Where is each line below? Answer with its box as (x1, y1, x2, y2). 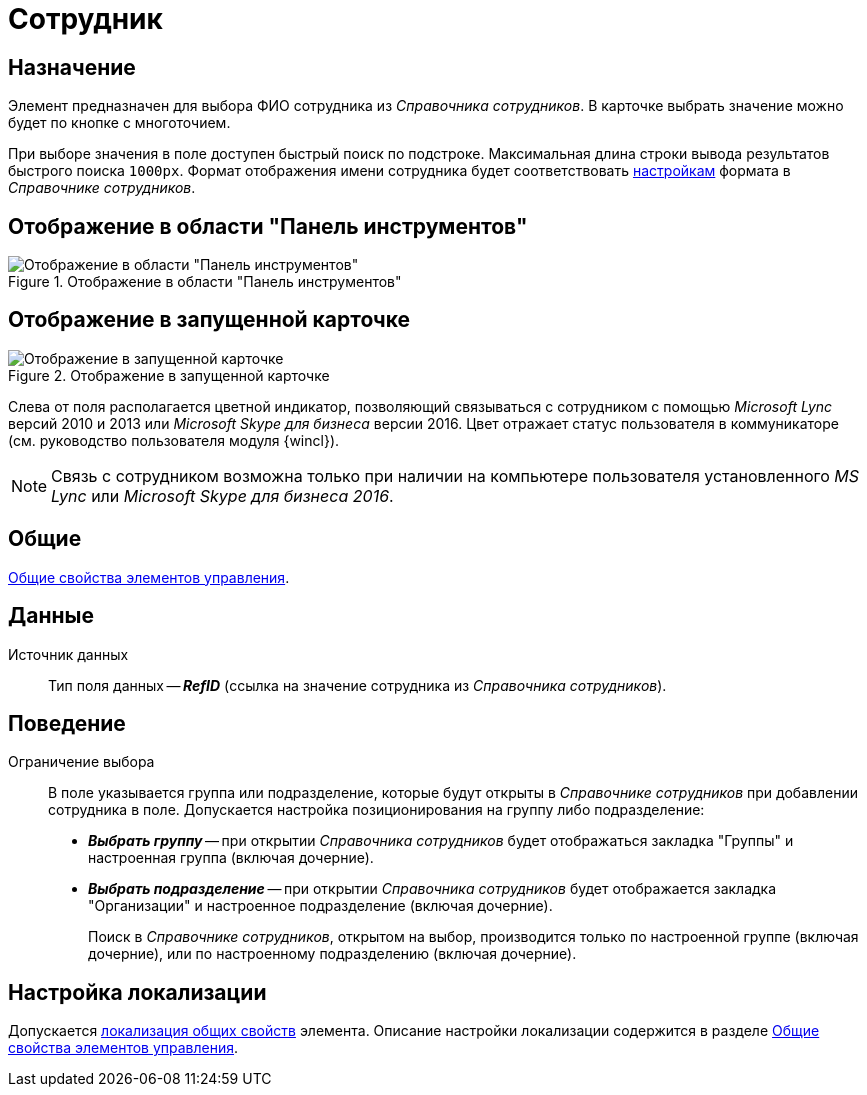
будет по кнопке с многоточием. (8, 114, 231, 132)
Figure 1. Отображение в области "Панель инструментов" (8, 273, 402, 291)
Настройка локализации (8, 979, 267, 1005)
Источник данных (8, 645, 129, 663)
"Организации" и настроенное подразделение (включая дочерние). (88, 897, 553, 915)
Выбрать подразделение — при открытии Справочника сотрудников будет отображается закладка (88, 880, 777, 898)
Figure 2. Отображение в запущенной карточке (8, 366, 330, 384)
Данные (8, 603, 94, 629)
